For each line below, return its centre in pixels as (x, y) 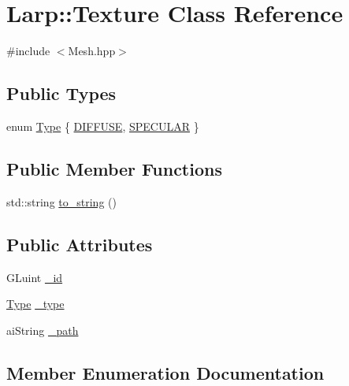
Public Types (61, 93)
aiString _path (43, 330)
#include (28, 51)
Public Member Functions (114, 168)
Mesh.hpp (92, 51)
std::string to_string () (61, 201)
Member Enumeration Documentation (165, 372)
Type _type (35, 304)
